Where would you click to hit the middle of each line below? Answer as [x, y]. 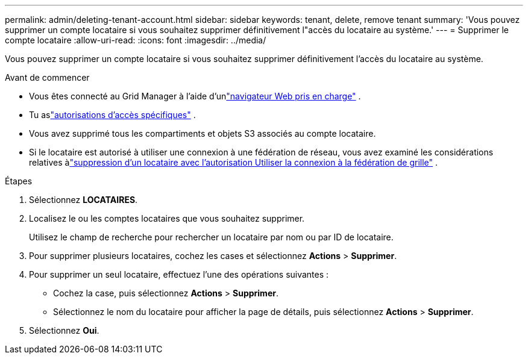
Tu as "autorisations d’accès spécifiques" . [112, 115]
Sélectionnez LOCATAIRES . [83, 200]
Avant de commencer [47, 77]
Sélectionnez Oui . [64, 330]
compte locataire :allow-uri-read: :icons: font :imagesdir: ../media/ [136, 40]
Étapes [19, 181]
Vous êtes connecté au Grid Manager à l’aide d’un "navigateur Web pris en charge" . [195, 96]
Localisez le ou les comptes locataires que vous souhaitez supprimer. [167, 218]
